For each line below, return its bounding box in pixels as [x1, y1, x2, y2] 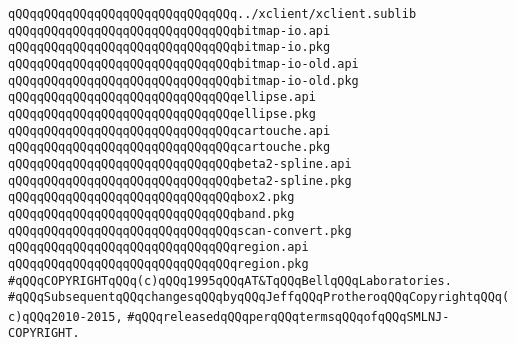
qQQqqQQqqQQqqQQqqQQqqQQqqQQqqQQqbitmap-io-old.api [8, 56, 359, 71]
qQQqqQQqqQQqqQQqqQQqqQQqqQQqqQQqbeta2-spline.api [8, 156, 352, 171]
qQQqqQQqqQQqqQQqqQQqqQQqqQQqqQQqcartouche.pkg [8, 140, 331, 155]
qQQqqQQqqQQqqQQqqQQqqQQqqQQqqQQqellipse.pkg [8, 106, 316, 121]
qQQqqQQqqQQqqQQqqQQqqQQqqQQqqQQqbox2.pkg [8, 190, 295, 205]
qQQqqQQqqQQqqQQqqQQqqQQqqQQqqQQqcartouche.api [8, 123, 331, 138]
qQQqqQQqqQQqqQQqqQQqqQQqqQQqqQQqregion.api [8, 240, 309, 255]
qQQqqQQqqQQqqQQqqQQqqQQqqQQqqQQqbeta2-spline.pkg [8, 173, 352, 188]
